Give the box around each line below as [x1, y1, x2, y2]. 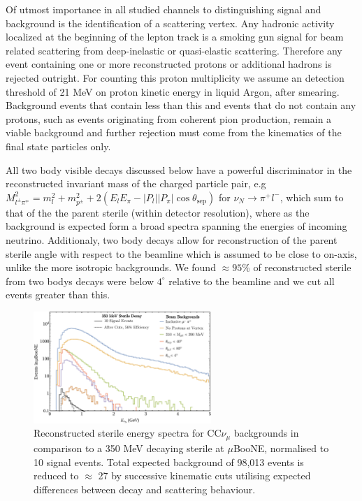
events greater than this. [6, 287, 110, 302]
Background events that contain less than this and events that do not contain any [6, 98, 356, 112]
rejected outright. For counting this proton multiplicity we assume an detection [6, 70, 345, 85]
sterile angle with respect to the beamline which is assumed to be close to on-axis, [6, 246, 357, 261]
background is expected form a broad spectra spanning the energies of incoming [6, 219, 347, 233]
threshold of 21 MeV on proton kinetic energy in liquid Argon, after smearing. [6, 84, 340, 99]
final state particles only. [6, 138, 111, 153]
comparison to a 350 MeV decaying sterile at [34, 440, 224, 455]
